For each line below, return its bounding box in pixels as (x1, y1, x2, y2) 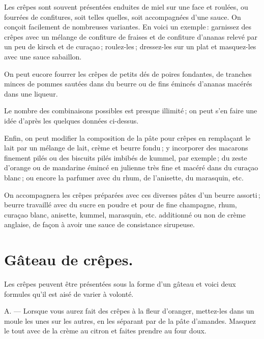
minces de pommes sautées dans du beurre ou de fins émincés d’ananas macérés (4, 78, 252, 89)
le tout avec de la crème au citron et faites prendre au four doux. (4, 325, 207, 336)
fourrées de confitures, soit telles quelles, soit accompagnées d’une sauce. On (4, 11, 241, 22)
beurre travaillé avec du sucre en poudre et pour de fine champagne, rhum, (4, 199, 237, 210)
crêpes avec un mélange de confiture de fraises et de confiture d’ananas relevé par (4, 31, 257, 42)
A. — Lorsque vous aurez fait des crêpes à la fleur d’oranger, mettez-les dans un (4, 305, 254, 316)
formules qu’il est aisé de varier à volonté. (4, 288, 134, 299)
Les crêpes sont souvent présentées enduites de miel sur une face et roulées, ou (4, 2, 248, 12)
